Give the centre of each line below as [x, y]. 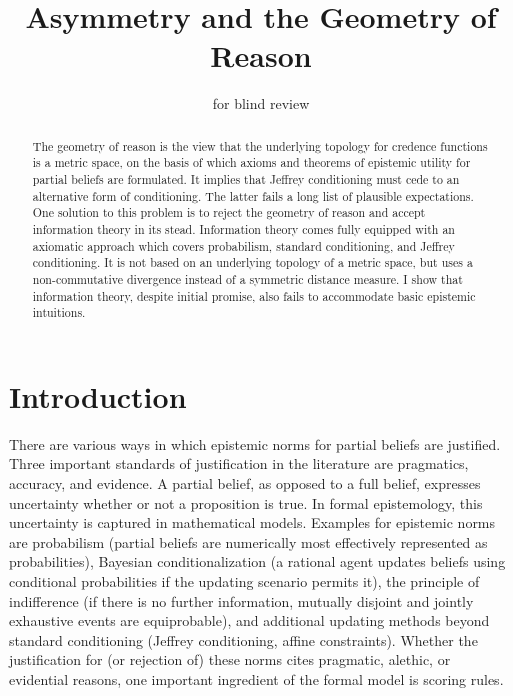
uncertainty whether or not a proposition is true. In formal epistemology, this [246, 502]
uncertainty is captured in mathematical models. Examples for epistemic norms [252, 522]
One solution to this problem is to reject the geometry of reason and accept [229, 212]
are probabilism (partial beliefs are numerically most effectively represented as [248, 541]
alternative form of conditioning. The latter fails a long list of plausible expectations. [253, 195]
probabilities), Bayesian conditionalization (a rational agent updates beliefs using [257, 561]
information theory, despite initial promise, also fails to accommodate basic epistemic [254, 295]
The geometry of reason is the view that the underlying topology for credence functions [260, 145]
